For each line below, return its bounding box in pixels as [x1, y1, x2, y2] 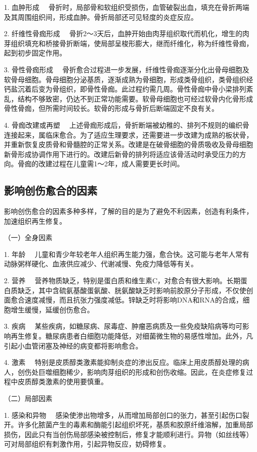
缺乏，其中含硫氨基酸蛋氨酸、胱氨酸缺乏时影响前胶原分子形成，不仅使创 [17, 285, 253, 295]
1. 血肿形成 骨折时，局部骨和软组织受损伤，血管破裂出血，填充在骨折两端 [4, 2, 250, 12]
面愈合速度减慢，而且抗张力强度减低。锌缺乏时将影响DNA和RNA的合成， [4, 295, 243, 305]
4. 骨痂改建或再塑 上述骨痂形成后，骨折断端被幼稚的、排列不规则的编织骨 [4, 119, 250, 130]
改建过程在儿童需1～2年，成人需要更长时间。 [38, 158, 184, 169]
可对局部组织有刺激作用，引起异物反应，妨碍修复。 [4, 439, 170, 449]
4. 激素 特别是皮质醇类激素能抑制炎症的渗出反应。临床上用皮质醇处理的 [4, 357, 243, 367]
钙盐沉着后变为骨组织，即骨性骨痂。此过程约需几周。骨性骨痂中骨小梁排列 [4, 84, 246, 94]
